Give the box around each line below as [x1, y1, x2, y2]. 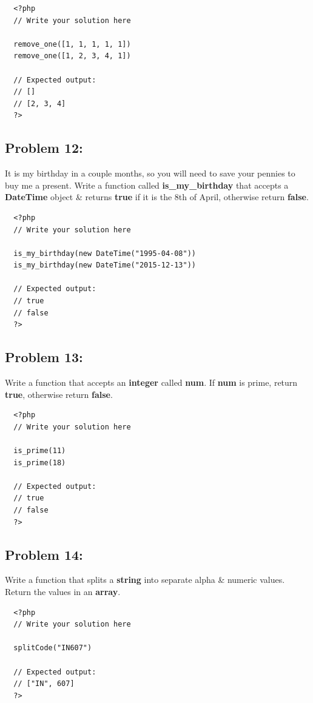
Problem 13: [5, 348, 83, 366]
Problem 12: [5, 138, 83, 157]
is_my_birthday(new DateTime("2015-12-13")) [13, 261, 196, 270]
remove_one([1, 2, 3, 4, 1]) [13, 52, 131, 61]
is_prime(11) [13, 446, 66, 456]
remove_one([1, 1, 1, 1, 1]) [13, 39, 131, 49]
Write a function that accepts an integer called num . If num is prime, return [5, 376, 298, 389]
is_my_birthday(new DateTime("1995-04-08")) [13, 249, 196, 258]
